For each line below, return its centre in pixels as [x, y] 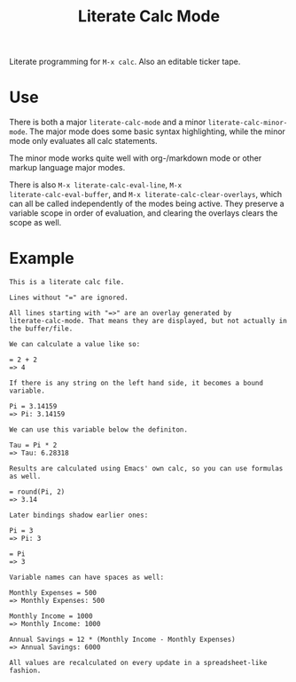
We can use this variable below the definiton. [99, 430]
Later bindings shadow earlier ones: [79, 515]
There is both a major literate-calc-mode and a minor [108, 123]
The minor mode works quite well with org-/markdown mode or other [136, 158]
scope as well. [35, 223]
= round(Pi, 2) [37, 492]
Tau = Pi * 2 [33, 446]
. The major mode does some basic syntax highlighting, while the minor [156, 131]
